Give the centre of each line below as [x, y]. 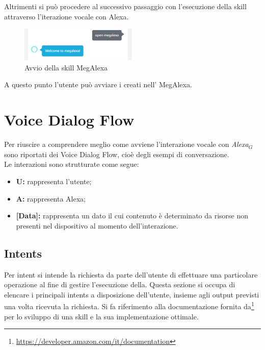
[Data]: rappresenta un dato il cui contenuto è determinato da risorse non [132, 216]
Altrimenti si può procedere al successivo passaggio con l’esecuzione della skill [125, 6]
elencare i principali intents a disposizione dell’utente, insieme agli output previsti [132, 294]
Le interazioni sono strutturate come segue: [72, 164]
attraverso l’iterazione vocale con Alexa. [67, 16]
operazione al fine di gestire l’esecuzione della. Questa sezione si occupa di [120, 284]
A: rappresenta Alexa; [51, 198]
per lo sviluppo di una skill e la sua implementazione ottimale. [101, 316]
